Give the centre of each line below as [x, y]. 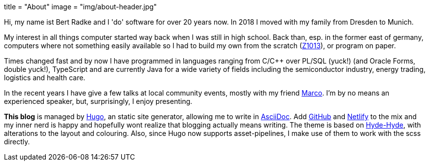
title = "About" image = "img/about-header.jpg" [81, 7]
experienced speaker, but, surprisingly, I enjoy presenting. [98, 101]
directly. [17, 142]
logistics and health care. [45, 78]
